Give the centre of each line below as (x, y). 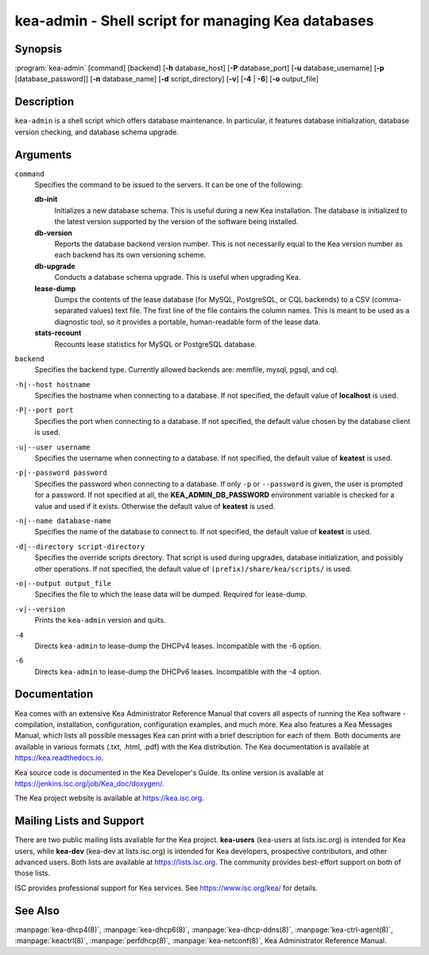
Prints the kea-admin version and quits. (100, 620)
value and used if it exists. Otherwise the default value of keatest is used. (155, 506)
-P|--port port (44, 410)
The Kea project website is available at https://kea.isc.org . (109, 798)
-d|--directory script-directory (80, 546)
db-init (46, 200)
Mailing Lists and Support (79, 821)
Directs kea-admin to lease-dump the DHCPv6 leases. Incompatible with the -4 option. (178, 671)
